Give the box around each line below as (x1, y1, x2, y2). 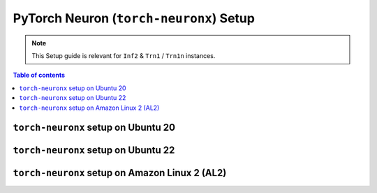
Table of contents (13, 71, 66, 80)
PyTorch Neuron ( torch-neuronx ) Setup (13, 10, 255, 26)
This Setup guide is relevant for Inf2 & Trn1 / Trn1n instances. (31, 51, 216, 59)
